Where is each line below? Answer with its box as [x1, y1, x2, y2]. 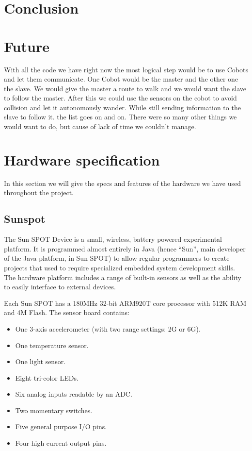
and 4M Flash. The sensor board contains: [4, 307, 129, 317]
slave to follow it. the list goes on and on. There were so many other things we [4, 112, 237, 122]
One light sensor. [15, 356, 66, 367]
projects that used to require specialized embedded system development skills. [4, 262, 236, 272]
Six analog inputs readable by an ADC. [15, 389, 132, 399]
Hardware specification [4, 150, 160, 169]
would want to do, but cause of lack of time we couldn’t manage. [4, 121, 196, 132]
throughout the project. [4, 187, 74, 198]
